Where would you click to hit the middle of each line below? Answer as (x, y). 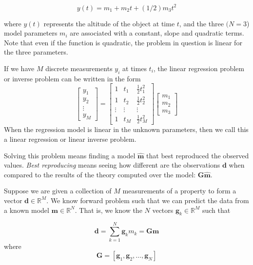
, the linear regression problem (199, 68)
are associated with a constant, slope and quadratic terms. (157, 33)
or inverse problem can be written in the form (72, 78)
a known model (27, 210)
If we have (19, 68)
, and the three (201, 23)
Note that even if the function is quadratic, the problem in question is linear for (123, 42)
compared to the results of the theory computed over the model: (100, 174)
